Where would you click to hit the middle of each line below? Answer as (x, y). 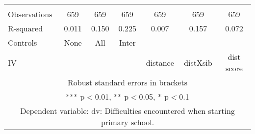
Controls (23, 42)
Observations (30, 14)
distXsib (198, 62)
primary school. (127, 122)
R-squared (25, 28)
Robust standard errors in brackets (127, 82)
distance (160, 62)
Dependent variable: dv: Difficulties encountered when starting (127, 111)
